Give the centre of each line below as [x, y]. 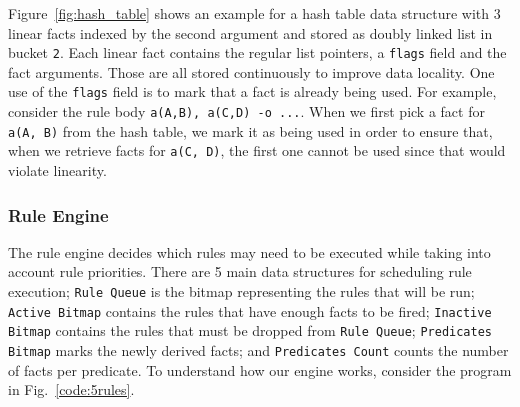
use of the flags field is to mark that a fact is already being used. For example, [252, 91]
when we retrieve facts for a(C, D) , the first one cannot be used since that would [257, 150]
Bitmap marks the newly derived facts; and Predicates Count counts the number [258, 350]
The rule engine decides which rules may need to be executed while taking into [249, 251]
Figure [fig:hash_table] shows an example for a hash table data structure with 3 [254, 13]
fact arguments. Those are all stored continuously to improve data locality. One [251, 71]
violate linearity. [57, 170]
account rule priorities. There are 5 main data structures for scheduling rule [240, 271]
